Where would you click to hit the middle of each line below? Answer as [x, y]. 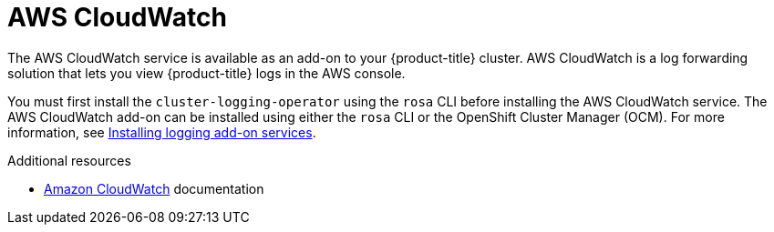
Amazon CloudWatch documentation [154, 188]
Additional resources [69, 160]
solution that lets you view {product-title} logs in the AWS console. [206, 73]
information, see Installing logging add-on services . [162, 132]
